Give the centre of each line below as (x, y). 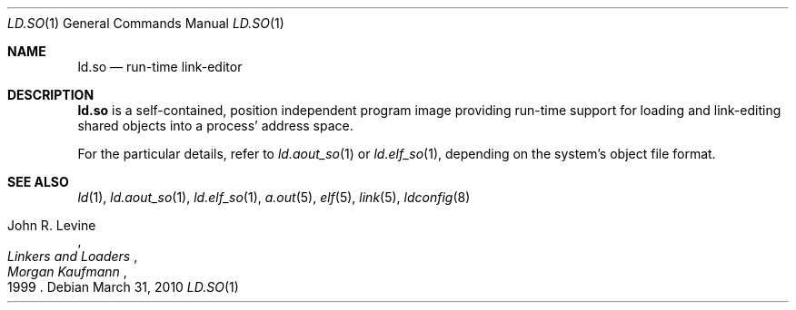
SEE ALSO (38, 182)
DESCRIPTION (51, 95)
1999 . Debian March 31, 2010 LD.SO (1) (123, 287)
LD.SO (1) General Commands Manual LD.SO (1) (146, 23)
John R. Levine (52, 225)
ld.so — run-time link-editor (160, 67)
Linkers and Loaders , (73, 256)
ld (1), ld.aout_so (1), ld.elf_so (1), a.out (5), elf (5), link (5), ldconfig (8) (274, 197)
